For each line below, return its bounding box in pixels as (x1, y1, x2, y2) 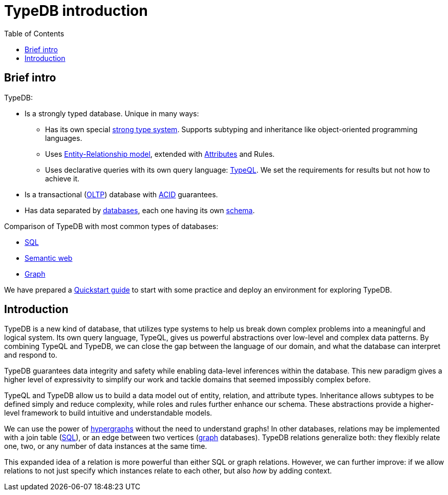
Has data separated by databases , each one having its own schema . (25, 205, 255, 215)
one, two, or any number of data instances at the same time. (4, 442, 207, 451)
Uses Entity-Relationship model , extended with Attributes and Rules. (45, 149, 275, 158)
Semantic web (25, 253, 73, 262)
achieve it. (45, 174, 80, 183)
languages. (45, 133, 82, 142)
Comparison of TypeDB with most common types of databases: (4, 221, 219, 231)
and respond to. (4, 350, 57, 360)
